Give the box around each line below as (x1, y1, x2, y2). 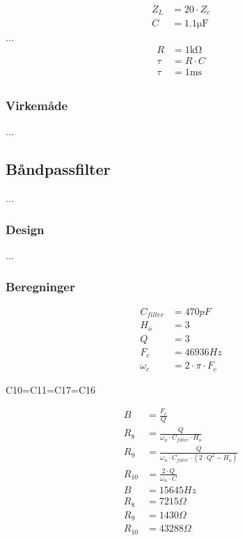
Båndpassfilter (6, 158, 111, 180)
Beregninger (6, 277, 75, 295)
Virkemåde (6, 97, 68, 114)
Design (6, 220, 45, 238)
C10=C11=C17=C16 (6, 382, 96, 396)
